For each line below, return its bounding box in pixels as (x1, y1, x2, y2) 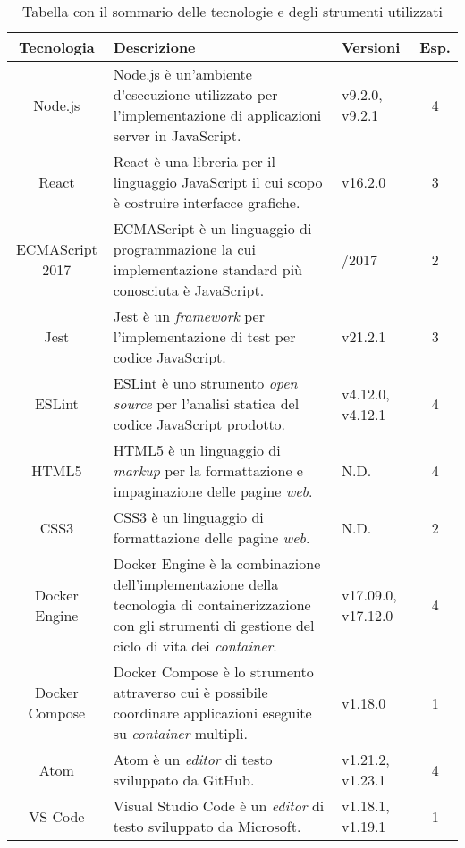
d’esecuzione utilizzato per (113, 84, 278, 105)
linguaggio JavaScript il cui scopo (113, 172, 323, 192)
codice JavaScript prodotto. (113, 414, 286, 434)
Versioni (342, 37, 401, 57)
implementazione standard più (113, 259, 302, 280)
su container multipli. (113, 723, 248, 743)
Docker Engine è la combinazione (113, 553, 321, 574)
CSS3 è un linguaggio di (113, 507, 264, 527)
